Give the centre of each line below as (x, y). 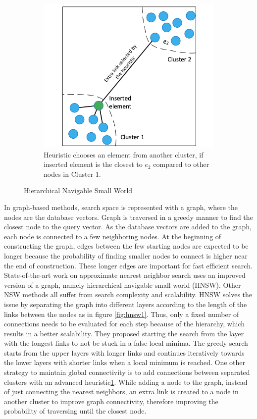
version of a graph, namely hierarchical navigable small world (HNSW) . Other (123, 285)
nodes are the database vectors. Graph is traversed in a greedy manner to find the (128, 217)
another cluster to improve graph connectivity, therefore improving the (111, 401)
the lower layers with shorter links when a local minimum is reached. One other (125, 362)
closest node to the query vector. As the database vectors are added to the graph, (128, 227)
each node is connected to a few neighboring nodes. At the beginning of (113, 236)
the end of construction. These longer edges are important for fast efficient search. (128, 265)
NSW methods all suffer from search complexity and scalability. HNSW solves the (128, 294)
